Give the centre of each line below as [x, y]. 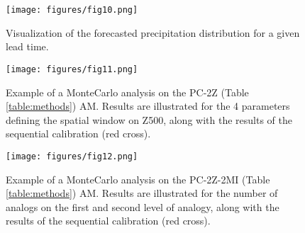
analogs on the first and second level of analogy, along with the [143, 206]
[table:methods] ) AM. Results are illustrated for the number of [142, 193]
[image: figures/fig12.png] [72, 156]
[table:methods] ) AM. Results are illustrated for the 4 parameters [148, 106]
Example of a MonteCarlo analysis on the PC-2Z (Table [127, 92]
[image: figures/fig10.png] [72, 10]
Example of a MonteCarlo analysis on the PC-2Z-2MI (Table [138, 179]
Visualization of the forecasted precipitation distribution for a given [153, 32]
